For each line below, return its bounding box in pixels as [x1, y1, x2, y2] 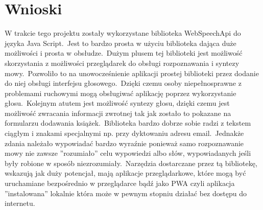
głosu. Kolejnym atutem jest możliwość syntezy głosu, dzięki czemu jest [5, 98, 230, 108]
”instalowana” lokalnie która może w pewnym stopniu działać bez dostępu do [5, 188, 247, 198]
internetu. [5, 198, 35, 208]
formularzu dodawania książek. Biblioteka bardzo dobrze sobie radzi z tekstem [5, 118, 251, 128]
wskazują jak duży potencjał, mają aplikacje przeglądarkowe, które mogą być [5, 168, 246, 178]
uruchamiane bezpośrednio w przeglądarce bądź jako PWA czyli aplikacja [5, 178, 235, 189]
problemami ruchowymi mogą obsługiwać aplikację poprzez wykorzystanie [5, 87, 236, 98]
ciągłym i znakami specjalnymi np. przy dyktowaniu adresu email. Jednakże [5, 128, 244, 138]
